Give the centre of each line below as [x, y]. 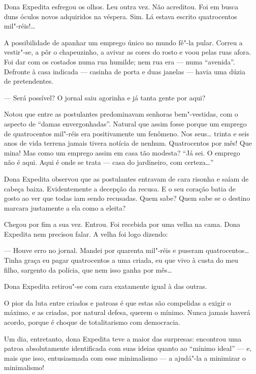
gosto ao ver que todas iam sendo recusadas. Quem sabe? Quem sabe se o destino [127, 198]
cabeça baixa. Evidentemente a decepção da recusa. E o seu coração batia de [120, 188]
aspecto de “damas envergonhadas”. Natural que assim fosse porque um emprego [125, 123]
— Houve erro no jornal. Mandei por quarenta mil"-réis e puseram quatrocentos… [127, 250]
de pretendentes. [29, 81]
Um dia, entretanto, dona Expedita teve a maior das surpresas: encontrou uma [123, 338]
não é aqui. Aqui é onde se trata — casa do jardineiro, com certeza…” [109, 162]
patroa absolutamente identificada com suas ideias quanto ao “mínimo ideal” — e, [128, 348]
